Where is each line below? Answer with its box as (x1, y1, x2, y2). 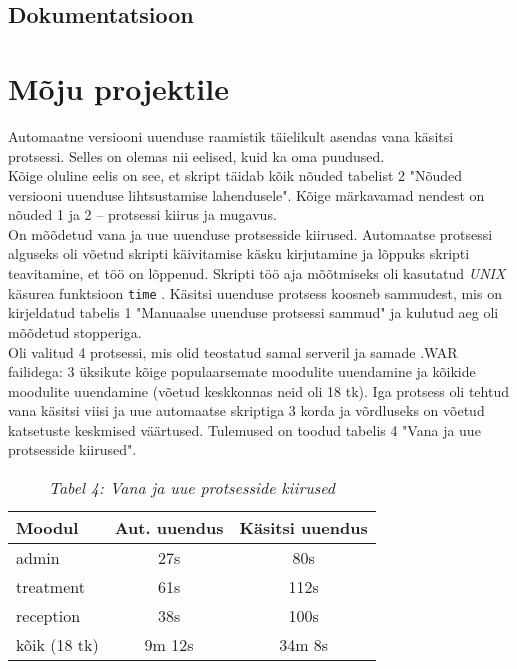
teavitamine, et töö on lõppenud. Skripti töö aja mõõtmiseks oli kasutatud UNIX (8, 263, 506, 284)
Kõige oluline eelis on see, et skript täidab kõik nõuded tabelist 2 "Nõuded (8, 165, 462, 186)
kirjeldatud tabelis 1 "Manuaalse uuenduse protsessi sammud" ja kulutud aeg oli (8, 302, 499, 323)
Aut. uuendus (114, 516, 224, 540)
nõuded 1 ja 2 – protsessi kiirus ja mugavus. (8, 204, 277, 225)
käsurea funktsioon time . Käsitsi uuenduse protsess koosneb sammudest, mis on (8, 282, 502, 303)
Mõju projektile (8, 67, 229, 108)
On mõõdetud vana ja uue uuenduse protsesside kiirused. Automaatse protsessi (8, 223, 493, 244)
